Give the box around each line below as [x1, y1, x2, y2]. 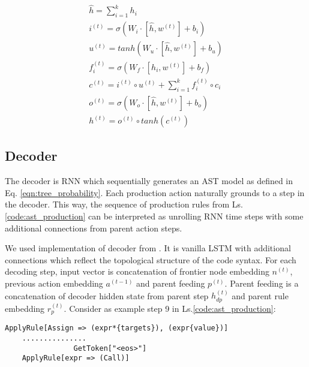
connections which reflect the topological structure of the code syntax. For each [5, 253, 296, 266]
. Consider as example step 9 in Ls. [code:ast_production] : [64, 302, 276, 314]
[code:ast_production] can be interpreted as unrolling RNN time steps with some [5, 210, 304, 222]
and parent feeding [136, 277, 205, 290]
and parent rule [232, 289, 289, 302]
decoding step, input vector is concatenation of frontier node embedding [5, 265, 269, 278]
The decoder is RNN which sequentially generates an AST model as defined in [5, 175, 293, 187]
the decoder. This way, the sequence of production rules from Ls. [5, 198, 243, 210]
